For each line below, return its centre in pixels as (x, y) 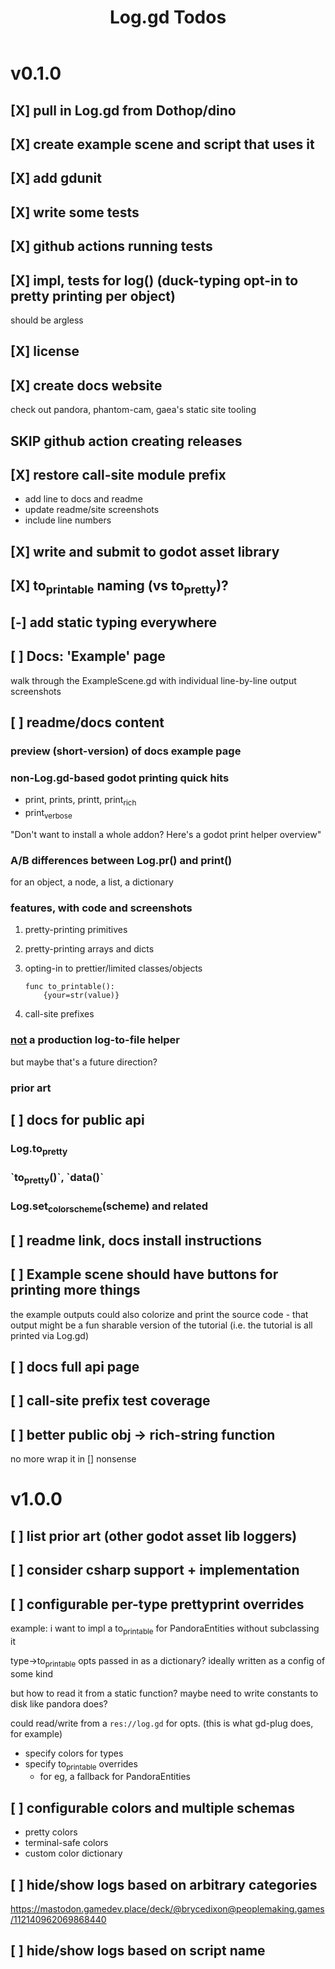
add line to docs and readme (83, 499)
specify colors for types (74, 1753)
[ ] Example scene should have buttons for (144, 1274)
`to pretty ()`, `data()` (57, 1178)
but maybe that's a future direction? (84, 1062)
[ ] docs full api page (75, 1367)
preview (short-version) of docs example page (126, 751)
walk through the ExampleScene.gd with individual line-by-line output (153, 680)
